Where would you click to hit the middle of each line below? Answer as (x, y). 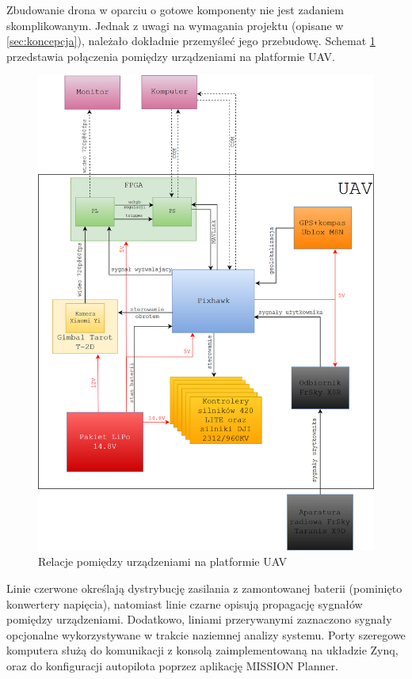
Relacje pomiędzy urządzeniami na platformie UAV (163, 561)
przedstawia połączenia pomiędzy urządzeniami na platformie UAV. (171, 56)
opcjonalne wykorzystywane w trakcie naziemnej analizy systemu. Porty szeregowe (206, 634)
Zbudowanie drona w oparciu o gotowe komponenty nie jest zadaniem (175, 9)
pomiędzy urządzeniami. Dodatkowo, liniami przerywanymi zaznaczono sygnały (199, 619)
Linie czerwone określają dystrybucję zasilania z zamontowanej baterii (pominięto (204, 588)
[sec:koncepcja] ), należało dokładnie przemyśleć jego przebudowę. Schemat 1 (191, 41)
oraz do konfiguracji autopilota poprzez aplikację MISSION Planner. (172, 666)
